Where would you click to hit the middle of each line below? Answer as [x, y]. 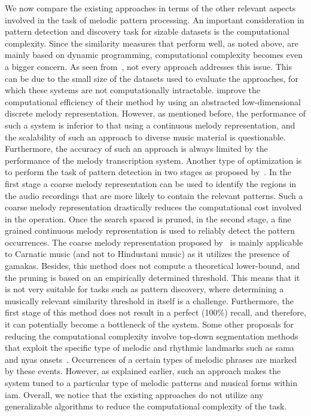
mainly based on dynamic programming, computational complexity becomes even [154, 55]
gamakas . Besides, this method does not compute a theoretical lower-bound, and [153, 266]
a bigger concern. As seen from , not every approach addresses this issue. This [148, 66]
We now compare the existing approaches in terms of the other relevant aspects [150, 8]
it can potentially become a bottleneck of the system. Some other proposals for [150, 324]
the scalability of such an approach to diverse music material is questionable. [145, 137]
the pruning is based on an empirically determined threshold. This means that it [153, 277]
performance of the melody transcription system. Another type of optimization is [153, 160]
